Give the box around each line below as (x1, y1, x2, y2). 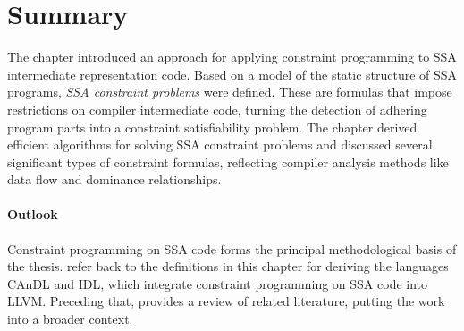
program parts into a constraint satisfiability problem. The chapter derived (7, 117, 418, 136)
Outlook (7, 205, 58, 224)
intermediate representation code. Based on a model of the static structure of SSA (7, 64, 458, 83)
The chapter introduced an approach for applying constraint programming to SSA (7, 47, 457, 66)
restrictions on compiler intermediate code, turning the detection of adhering (7, 99, 427, 118)
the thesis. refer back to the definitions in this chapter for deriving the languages (7, 257, 449, 276)
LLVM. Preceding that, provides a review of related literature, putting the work (7, 292, 445, 310)
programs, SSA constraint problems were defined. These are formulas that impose (7, 82, 452, 101)
